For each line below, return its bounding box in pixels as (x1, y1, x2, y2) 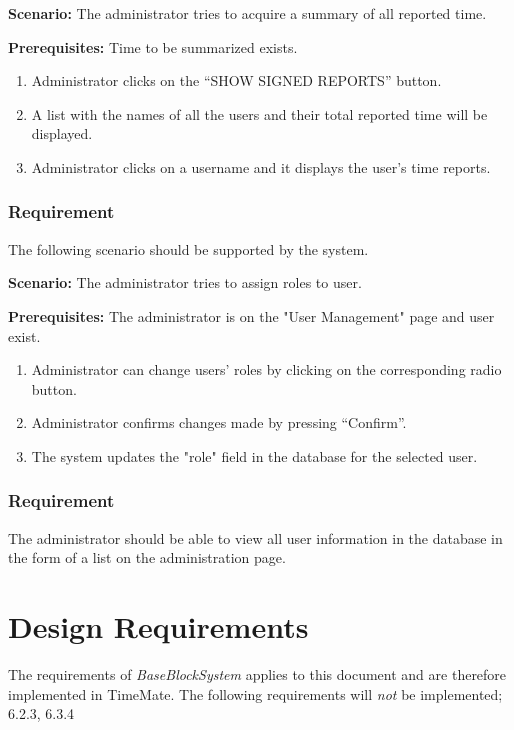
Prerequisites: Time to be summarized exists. (8, 36, 298, 57)
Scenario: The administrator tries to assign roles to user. (8, 272, 362, 293)
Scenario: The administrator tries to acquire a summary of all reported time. (8, 3, 487, 23)
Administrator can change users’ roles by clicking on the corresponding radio (31, 359, 502, 380)
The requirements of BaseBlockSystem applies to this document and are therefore (8, 664, 507, 685)
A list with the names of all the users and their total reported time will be (31, 103, 488, 124)
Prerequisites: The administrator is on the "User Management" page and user (8, 305, 495, 326)
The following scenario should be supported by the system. (8, 238, 369, 259)
